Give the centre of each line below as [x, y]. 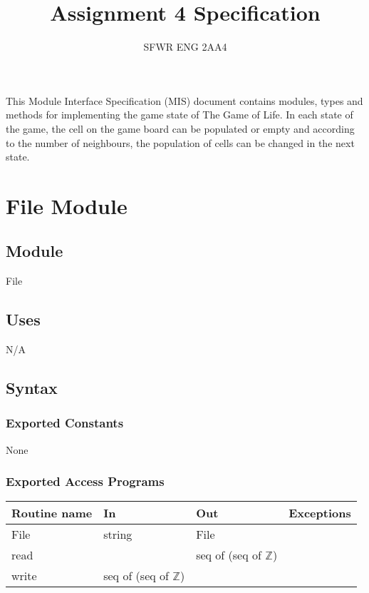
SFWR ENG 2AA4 [185, 47]
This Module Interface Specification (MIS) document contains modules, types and [184, 100]
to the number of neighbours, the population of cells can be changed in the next [180, 142]
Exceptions [320, 513]
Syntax [32, 388]
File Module [67, 205]
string [118, 534]
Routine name [52, 513]
